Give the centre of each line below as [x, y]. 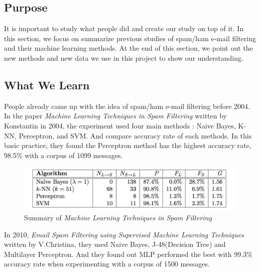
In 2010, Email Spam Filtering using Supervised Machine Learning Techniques [124, 234]
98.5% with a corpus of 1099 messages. [63, 155]
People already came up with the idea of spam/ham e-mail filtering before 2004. [127, 106]
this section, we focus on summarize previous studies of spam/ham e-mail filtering [130, 38]
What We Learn [47, 85]
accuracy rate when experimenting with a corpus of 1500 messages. [107, 264]
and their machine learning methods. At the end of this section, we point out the [128, 48]
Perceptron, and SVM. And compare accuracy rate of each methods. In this [135, 135]
